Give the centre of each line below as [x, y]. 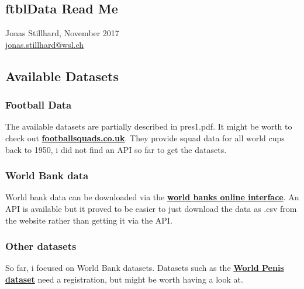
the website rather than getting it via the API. [89, 220]
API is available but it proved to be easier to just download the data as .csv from [151, 208]
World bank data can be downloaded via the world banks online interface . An [152, 197]
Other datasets [41, 246]
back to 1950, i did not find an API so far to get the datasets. [116, 149]
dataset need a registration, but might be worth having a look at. [124, 279]
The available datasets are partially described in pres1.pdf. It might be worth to [149, 126]
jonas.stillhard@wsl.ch [45, 44]
